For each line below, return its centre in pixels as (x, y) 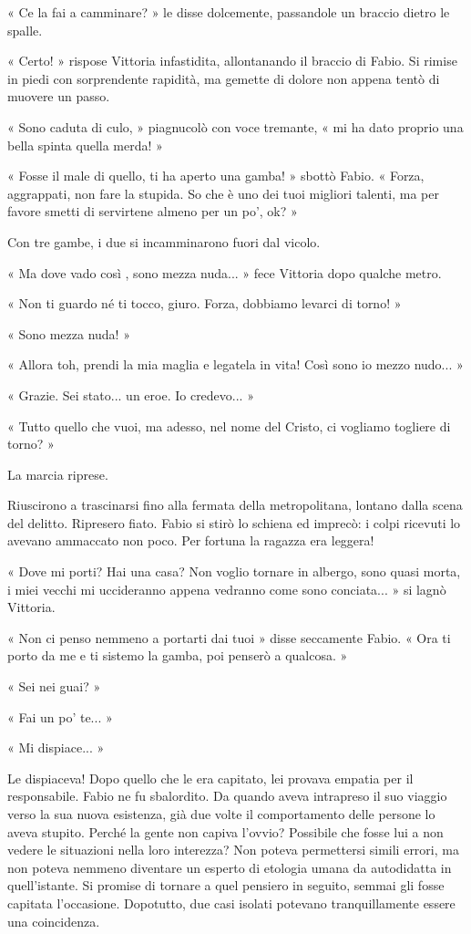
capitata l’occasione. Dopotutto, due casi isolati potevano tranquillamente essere (231, 903)
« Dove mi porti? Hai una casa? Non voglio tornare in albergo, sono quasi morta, (234, 571)
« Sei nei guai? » (54, 686)
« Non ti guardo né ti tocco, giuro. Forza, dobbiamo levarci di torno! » (205, 303)
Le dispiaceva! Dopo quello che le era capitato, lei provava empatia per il (210, 778)
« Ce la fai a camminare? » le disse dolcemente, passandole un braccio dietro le (229, 12)
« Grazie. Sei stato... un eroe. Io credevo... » (131, 394)
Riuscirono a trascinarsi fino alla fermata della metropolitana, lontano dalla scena (235, 505)
